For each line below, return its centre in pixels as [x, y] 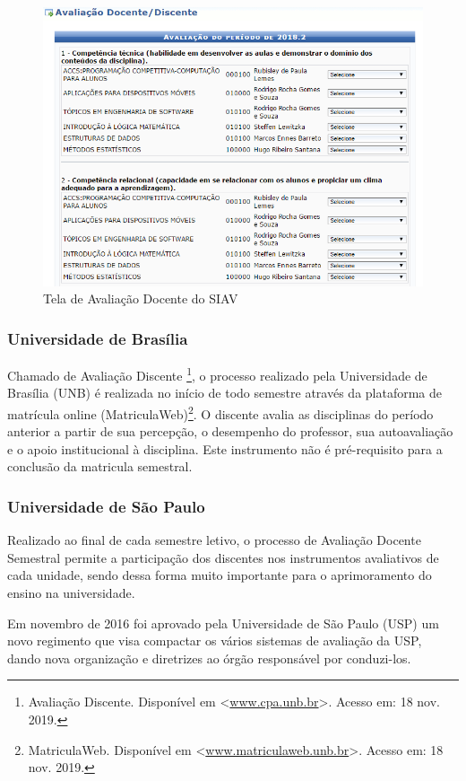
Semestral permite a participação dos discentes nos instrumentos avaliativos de [223, 557]
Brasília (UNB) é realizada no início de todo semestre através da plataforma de [225, 393]
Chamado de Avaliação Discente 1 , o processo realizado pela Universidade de [217, 374]
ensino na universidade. [71, 593]
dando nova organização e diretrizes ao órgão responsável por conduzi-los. [209, 658]
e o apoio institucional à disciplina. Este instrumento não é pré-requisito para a [225, 448]
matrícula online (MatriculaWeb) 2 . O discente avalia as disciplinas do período [220, 412]
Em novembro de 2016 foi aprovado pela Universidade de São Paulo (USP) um [223, 623]
